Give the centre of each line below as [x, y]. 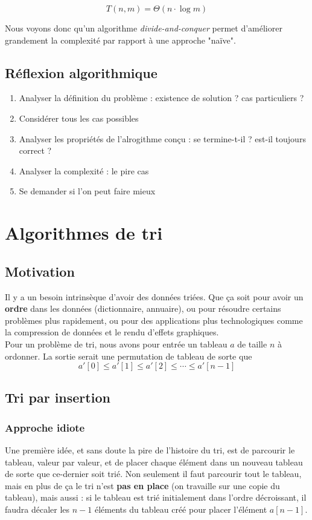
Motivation [40, 271]
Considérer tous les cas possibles [79, 118]
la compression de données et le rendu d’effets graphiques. [112, 332]
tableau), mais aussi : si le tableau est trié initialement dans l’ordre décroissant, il [156, 497]
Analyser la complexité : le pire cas [84, 170]
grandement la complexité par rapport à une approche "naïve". [120, 40]
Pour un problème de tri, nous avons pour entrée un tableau [116, 344]
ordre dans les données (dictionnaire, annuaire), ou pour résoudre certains [143, 308]
